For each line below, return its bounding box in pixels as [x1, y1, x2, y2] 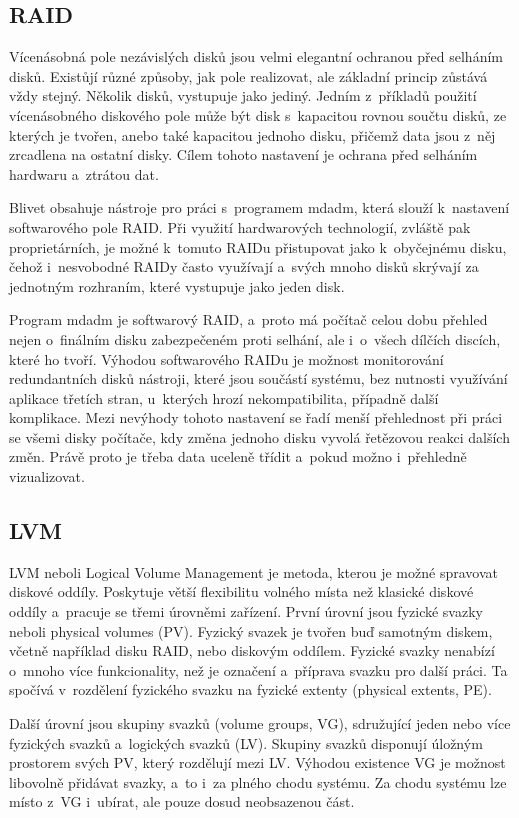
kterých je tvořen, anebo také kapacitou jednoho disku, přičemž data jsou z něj [9, 124, 496, 145]
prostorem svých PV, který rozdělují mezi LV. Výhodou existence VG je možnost [9, 752, 506, 773]
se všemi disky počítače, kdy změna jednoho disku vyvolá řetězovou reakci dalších [9, 426, 510, 447]
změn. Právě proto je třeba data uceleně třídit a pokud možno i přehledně [9, 446, 467, 467]
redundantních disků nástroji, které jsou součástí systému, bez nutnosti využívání [9, 368, 508, 389]
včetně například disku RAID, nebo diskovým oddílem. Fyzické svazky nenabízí [9, 640, 495, 661]
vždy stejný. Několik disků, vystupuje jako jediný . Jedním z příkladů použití [9, 85, 477, 106]
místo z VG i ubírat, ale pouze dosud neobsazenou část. [9, 791, 355, 812]
